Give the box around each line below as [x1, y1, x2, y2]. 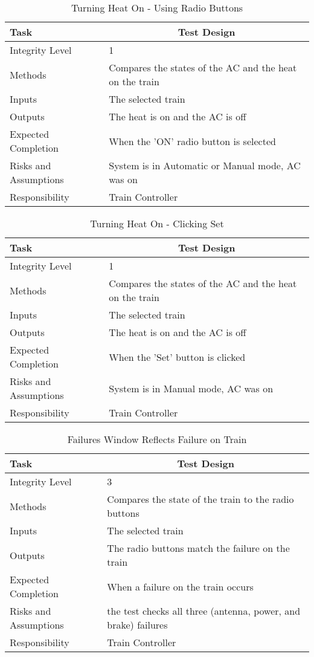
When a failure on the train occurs [107, 579, 254, 594]
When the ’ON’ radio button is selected [109, 134, 276, 148]
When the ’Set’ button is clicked [109, 349, 246, 364]
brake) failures [107, 618, 168, 632]
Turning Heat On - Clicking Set [90, 216, 224, 230]
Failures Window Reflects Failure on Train [67, 432, 247, 446]
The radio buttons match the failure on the [107, 541, 290, 555]
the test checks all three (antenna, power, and [107, 604, 301, 618]
